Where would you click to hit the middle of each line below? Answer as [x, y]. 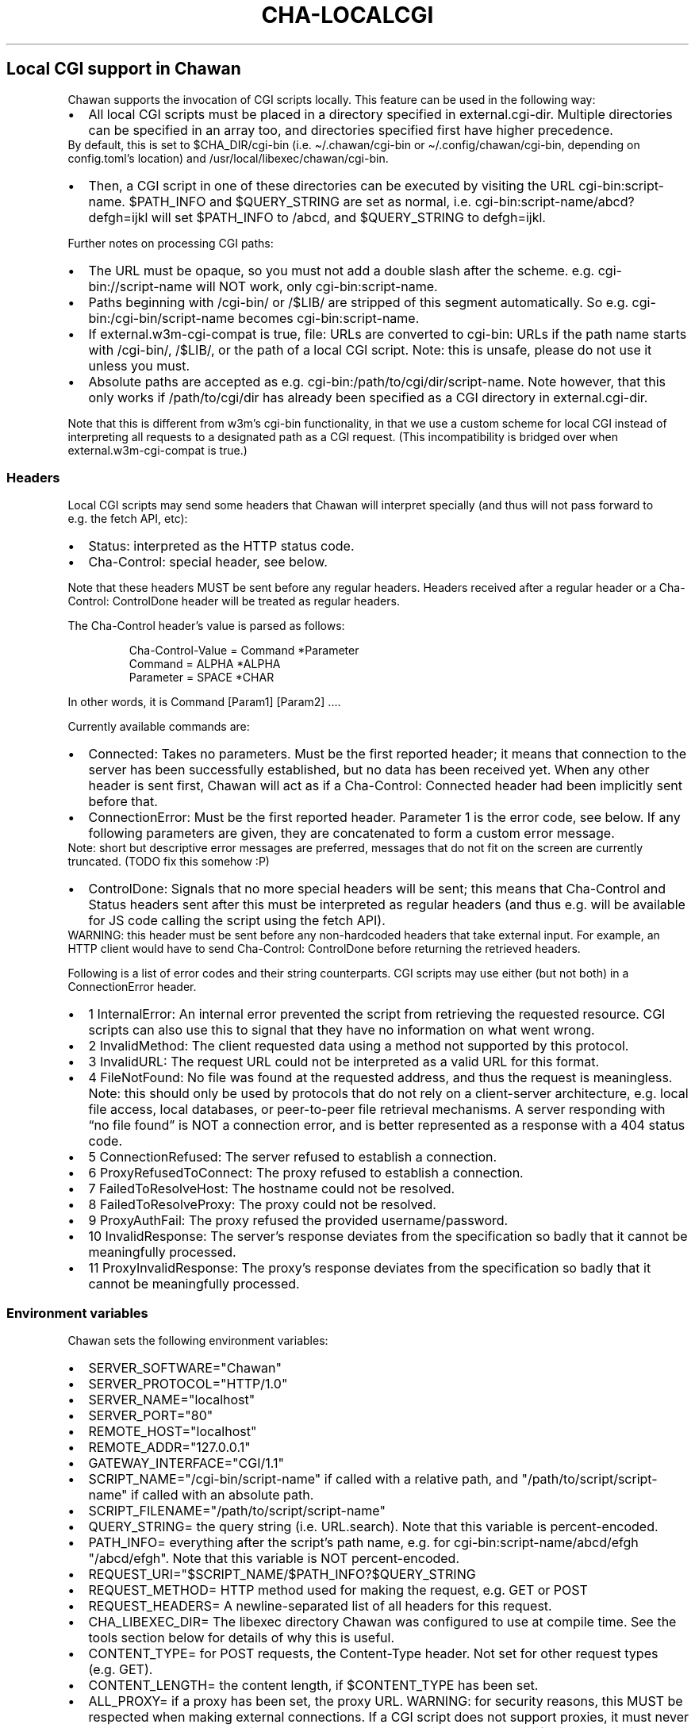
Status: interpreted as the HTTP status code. [221, 546]
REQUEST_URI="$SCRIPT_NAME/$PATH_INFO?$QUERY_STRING [282, 1574]
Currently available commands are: [159, 727]
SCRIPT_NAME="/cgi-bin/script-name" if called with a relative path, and [303, 1479]
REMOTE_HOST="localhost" [173, 1432]
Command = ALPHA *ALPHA [205, 664]
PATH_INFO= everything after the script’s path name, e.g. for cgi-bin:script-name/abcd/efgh [363, 1543]
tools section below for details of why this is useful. [242, 1638]
